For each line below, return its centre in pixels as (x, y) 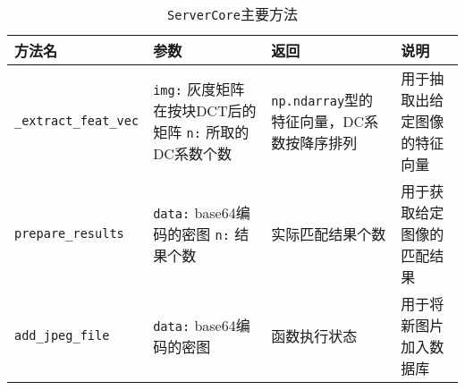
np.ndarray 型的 (322, 100)
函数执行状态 (314, 336)
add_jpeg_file (62, 335)
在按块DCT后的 (205, 110)
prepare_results (69, 233)
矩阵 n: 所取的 (201, 132)
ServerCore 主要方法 (232, 14)
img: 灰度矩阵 (199, 89)
